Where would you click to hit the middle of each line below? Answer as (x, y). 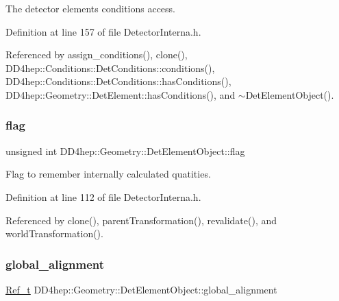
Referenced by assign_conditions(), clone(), (97, 55)
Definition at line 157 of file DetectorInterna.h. (103, 31)
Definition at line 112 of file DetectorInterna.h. (103, 196)
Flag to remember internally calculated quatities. (108, 174)
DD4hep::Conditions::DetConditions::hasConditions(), (118, 81)
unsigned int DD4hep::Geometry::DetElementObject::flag (125, 150)
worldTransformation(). (54, 233)
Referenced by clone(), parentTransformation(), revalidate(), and (141, 220)
